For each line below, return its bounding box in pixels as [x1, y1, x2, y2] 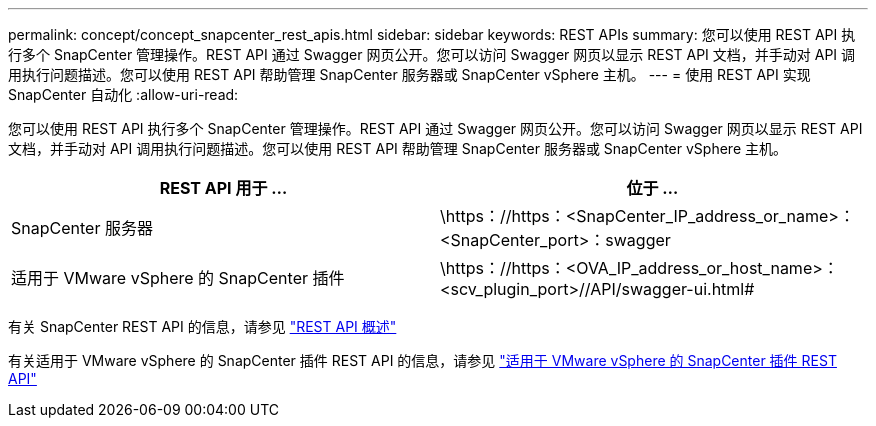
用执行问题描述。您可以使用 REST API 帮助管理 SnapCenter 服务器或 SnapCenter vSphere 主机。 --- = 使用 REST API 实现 [8, 66, 811, 83]
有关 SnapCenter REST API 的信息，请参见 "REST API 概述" [8, 318, 397, 335]
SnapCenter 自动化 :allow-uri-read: [8, 86, 239, 103]
